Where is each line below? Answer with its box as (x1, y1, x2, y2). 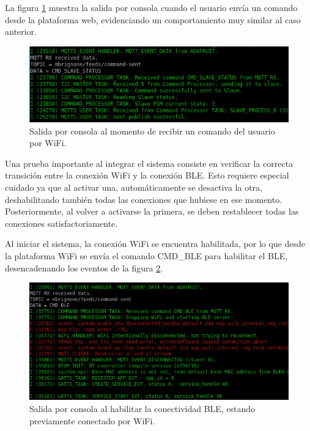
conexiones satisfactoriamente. (5, 216, 118, 229)
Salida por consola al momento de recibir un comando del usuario (29, 124, 275, 137)
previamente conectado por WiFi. (29, 414, 155, 427)
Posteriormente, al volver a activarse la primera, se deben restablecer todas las (5, 205, 299, 218)
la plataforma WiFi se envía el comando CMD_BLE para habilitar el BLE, (5, 249, 288, 262)
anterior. (5, 25, 37, 38)
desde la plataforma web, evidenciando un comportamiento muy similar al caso (5, 13, 301, 26)
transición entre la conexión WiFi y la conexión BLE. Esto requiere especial (5, 169, 289, 182)
